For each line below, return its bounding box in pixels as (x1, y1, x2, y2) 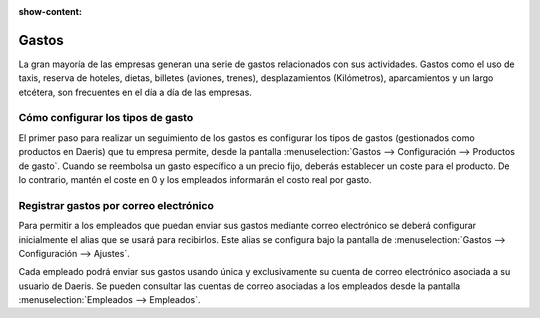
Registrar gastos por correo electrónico (18, 198, 214, 212)
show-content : (18, 6, 82, 17)
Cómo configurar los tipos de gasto (18, 111, 194, 125)
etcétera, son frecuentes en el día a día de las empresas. (18, 86, 252, 98)
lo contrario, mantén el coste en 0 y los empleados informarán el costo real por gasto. (18, 174, 372, 185)
